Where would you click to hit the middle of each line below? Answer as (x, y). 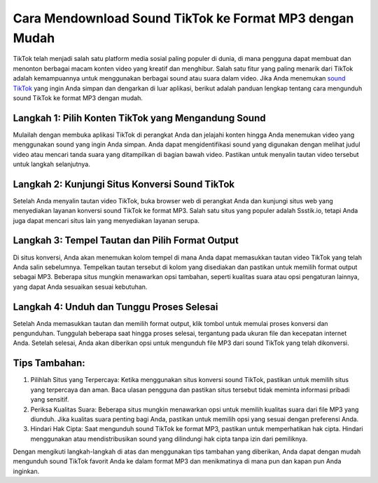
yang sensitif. (50, 400)
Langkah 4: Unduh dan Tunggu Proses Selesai (115, 307)
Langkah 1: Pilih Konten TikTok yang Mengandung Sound (139, 118)
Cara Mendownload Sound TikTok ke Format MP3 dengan (183, 18)
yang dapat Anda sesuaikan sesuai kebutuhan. (80, 287)
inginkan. (26, 471)
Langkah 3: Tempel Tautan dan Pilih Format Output (126, 241)
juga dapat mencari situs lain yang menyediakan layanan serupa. (106, 220)
